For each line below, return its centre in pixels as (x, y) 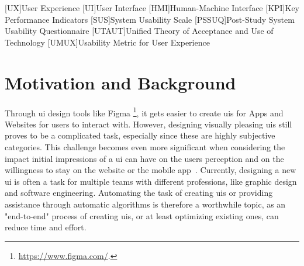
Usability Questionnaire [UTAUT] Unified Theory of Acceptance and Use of (139, 31)
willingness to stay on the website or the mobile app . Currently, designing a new (151, 170)
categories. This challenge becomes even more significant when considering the (145, 146)
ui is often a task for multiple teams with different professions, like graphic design (151, 181)
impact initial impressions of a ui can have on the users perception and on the (144, 158)
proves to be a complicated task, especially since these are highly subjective (140, 135)
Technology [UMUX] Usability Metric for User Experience (107, 42)
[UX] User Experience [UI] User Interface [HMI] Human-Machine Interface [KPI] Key (152, 8)
